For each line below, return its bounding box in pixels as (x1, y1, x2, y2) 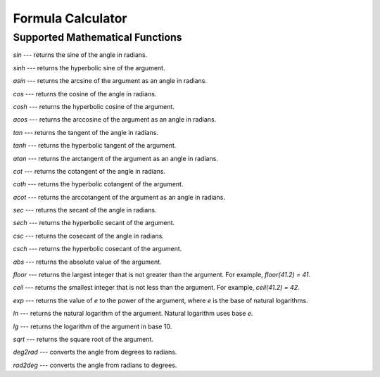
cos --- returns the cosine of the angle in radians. (13, 89, 157, 98)
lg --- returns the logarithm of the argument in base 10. (13, 322, 172, 331)
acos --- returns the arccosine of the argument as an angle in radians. (13, 115, 217, 124)
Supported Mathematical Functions (13, 31, 182, 44)
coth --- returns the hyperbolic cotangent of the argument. (13, 180, 184, 188)
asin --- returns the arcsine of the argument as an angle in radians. (13, 77, 208, 85)
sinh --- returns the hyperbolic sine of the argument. (13, 63, 165, 72)
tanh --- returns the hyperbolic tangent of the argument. (13, 141, 177, 150)
